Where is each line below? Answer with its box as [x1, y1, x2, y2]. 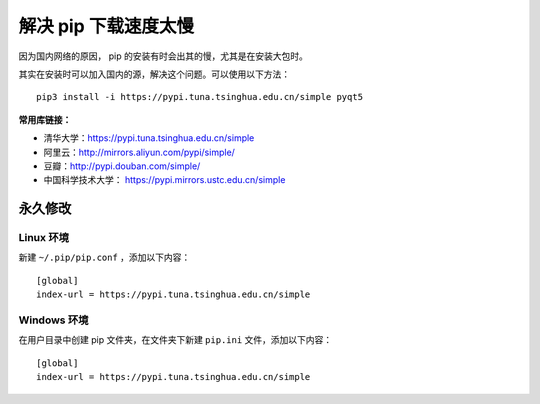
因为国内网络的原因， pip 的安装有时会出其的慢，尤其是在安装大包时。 [18, 50, 309, 62]
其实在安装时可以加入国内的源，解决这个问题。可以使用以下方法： [18, 68, 290, 80]
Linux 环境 [18, 231, 70, 245]
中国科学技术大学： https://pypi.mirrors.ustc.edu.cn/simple [43, 174, 286, 186]
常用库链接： [18, 113, 72, 125]
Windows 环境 [18, 313, 89, 327]
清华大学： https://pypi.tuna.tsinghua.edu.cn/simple [43, 132, 255, 144]
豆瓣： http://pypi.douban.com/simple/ [43, 160, 201, 172]
